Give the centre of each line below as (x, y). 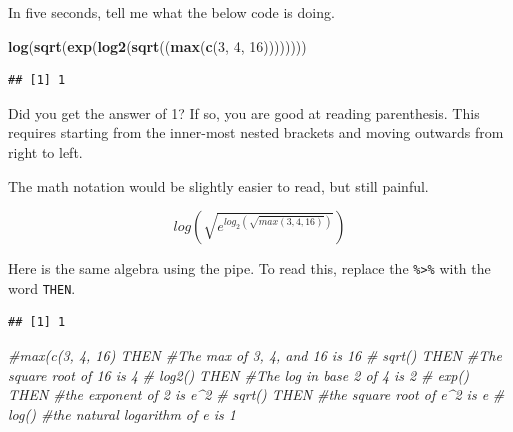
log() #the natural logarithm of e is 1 (122, 413)
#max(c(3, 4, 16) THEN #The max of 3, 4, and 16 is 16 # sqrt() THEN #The (255, 355)
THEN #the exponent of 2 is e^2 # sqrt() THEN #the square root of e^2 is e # (256, 394)
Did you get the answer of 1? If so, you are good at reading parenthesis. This (244, 112)
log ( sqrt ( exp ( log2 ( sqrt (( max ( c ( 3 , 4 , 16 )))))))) (157, 45)
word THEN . (42, 287)
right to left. (45, 151)
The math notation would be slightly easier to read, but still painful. (218, 185)
